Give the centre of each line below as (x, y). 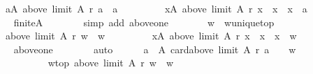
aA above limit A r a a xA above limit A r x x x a (156, 8)
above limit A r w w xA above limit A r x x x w (151, 36)
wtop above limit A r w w (110, 63)
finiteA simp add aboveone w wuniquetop (144, 22)
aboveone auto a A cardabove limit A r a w (155, 49)
